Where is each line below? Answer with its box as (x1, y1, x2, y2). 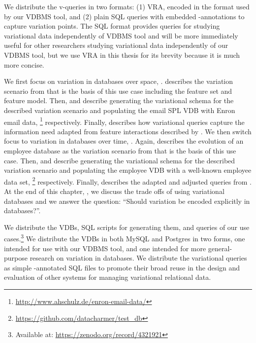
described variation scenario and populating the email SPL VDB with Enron (4, 105, 235, 115)
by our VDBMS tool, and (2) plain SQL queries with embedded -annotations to (4, 11, 245, 21)
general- (208, 243, 232, 253)
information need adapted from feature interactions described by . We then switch (4, 126, 252, 136)
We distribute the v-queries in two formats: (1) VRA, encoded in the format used (4, 1, 250, 11)
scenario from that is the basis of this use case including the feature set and (4, 85, 232, 96)
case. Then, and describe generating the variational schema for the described (4, 155, 235, 165)
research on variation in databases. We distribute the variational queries (30, 253, 247, 263)
